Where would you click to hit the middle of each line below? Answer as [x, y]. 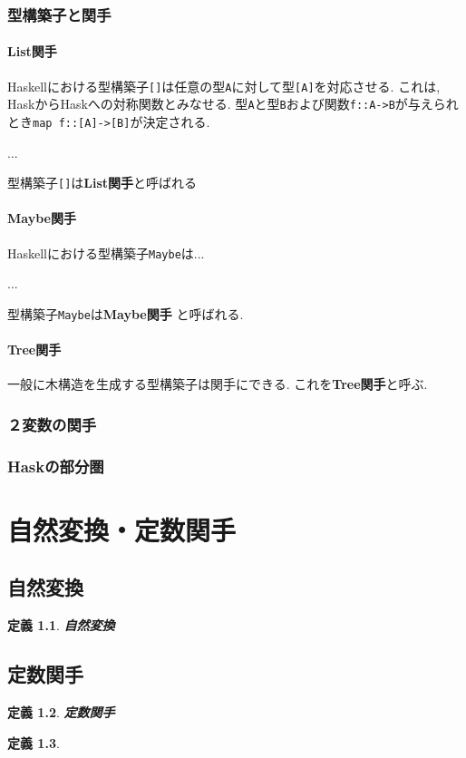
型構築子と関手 [59, 14]
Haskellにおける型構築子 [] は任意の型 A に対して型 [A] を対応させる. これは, [224, 86]
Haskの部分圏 [56, 466]
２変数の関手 [52, 424]
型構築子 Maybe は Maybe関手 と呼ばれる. [126, 313]
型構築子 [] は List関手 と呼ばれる [102, 183]
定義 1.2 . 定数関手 [61, 712]
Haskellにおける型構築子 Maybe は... [106, 253]
